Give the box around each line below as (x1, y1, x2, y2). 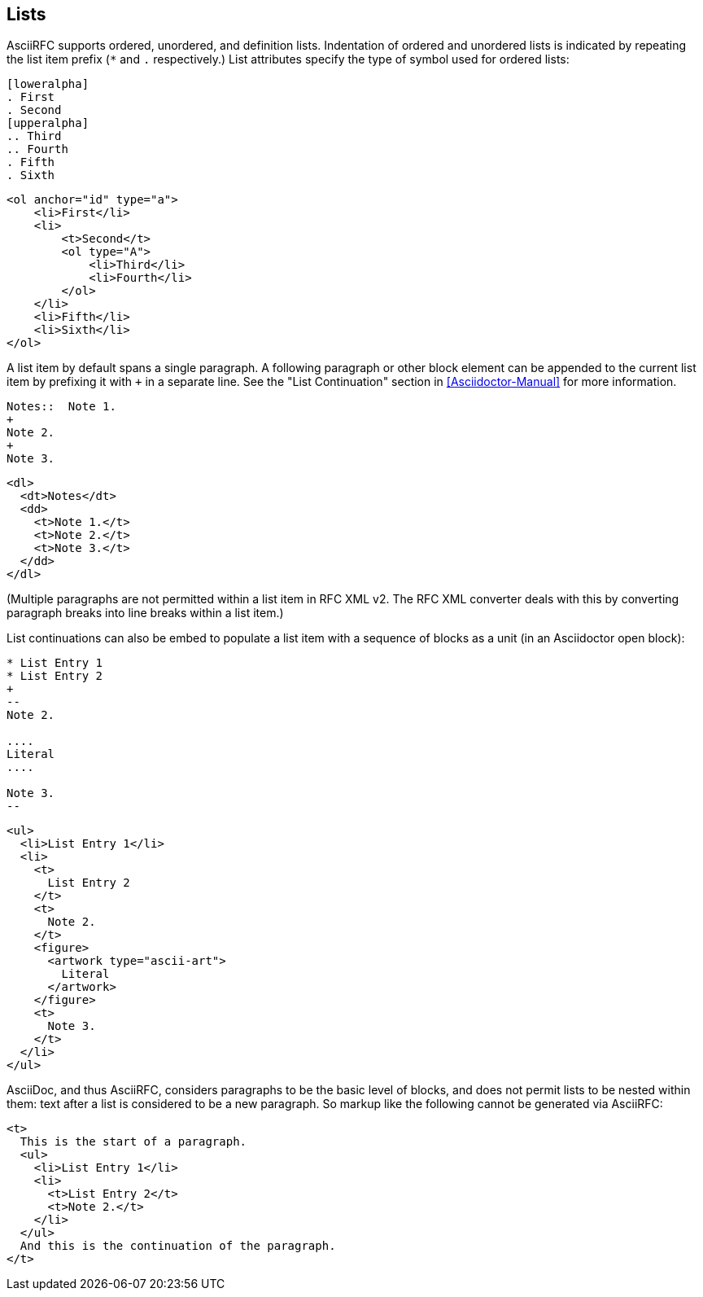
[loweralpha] (7, 77, 90, 91)
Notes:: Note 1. (7, 400, 116, 414)
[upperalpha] (7, 116, 90, 130)
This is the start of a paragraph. (20, 1135, 247, 1149)
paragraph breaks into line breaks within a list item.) (7, 606, 284, 620)
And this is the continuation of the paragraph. (20, 1239, 336, 1253)
